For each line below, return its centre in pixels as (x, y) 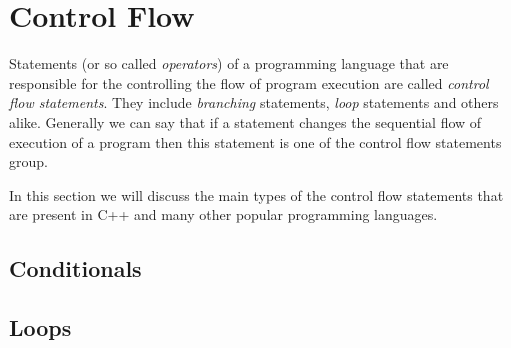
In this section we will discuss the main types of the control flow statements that (256, 194)
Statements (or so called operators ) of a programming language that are (229, 63)
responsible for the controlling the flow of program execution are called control (249, 82)
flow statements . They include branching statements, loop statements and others (254, 102)
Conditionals (75, 268)
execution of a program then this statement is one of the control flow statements (255, 141)
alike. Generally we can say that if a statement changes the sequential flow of (245, 121)
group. (28, 161)
